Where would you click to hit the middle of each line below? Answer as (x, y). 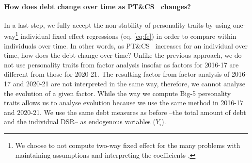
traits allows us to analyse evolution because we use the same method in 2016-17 (124, 103)
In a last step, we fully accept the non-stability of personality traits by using (117, 24)
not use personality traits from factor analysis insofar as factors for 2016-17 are (121, 64)
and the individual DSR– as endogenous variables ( (80, 122)
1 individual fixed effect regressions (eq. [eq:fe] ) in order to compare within (126, 35)
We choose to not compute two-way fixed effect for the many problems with (128, 145)
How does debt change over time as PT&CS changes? (97, 6)
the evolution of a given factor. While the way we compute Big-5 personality (118, 93)
